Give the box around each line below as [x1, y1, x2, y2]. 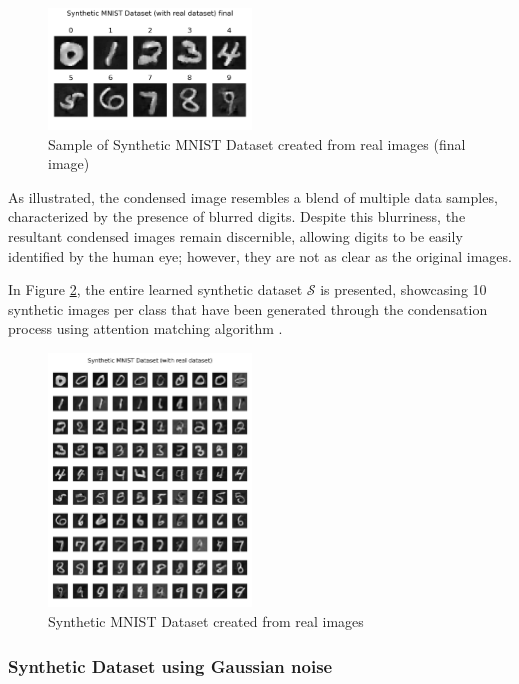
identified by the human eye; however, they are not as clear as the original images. [8, 245, 512, 266]
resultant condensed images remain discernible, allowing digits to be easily [8, 225, 463, 246]
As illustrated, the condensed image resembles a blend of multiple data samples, [8, 186, 498, 207]
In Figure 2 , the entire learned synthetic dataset [8, 279, 303, 300]
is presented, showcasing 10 [320, 279, 487, 300]
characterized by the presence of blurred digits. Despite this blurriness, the [8, 206, 466, 227]
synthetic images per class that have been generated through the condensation [8, 298, 488, 319]
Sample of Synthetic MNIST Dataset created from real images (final [48, 133, 466, 154]
